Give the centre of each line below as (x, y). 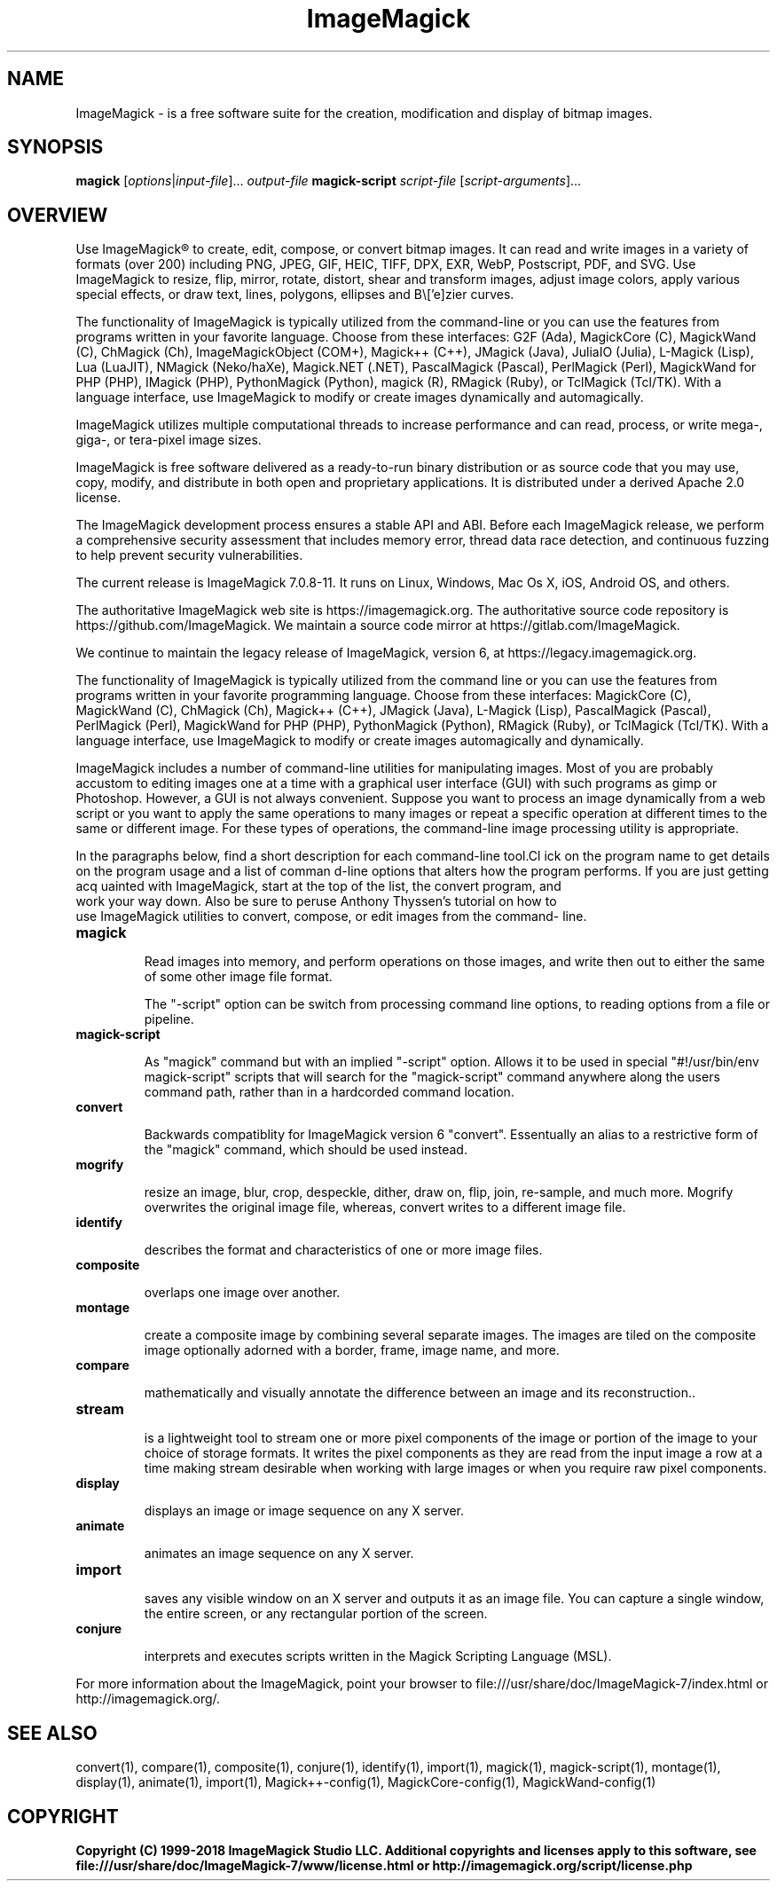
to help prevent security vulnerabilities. (189, 555)
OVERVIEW (58, 215)
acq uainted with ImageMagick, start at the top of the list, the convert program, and (318, 886)
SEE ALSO (52, 1733)
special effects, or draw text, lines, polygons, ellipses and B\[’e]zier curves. (295, 295)
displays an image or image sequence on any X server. (304, 1511)
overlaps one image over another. (242, 1293)
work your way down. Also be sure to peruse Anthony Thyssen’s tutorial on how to (316, 901)
